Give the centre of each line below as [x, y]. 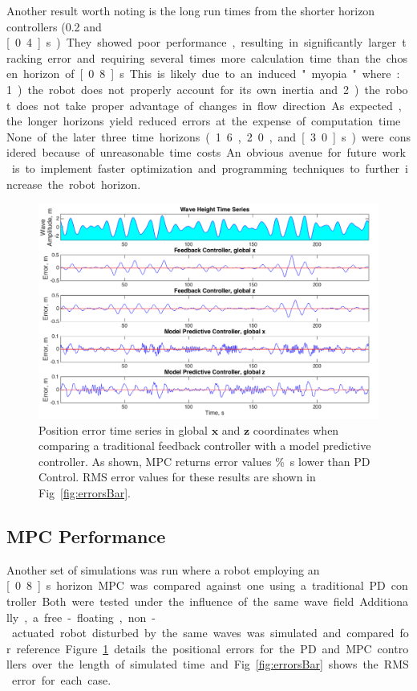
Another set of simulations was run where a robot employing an [163, 569]
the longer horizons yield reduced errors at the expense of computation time [204, 121]
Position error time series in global [123, 429]
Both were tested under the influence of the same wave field [198, 601]
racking [24, 57]
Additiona [384, 601]
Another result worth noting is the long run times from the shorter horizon [191, 10]
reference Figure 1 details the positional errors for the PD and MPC [194, 648]
